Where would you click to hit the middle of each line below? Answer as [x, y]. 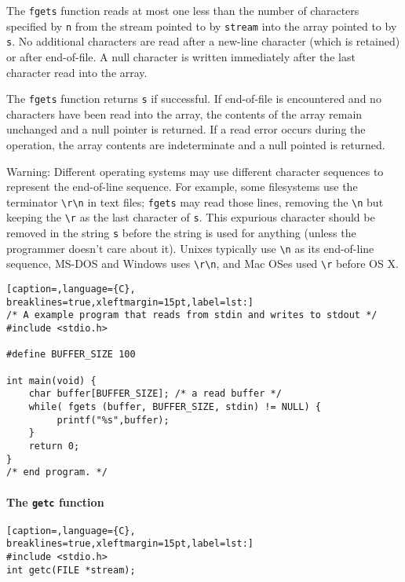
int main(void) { [51, 381]
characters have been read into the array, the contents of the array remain [184, 113]
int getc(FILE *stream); [71, 570]
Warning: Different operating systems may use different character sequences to [195, 171]
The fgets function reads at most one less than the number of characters [183, 10]
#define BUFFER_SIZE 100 [71, 355]
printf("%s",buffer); [113, 420]
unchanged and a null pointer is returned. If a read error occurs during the [186, 129]
